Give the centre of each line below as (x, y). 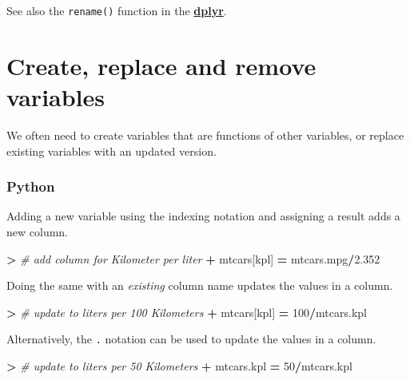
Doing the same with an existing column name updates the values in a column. (200, 285)
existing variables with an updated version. (111, 150)
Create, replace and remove (161, 65)
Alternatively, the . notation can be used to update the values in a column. (191, 339)
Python (31, 186)
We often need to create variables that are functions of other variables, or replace (205, 135)
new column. (37, 231)
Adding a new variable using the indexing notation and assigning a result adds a (203, 216)
